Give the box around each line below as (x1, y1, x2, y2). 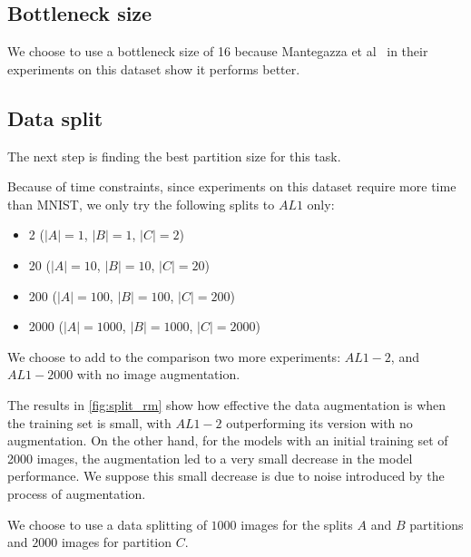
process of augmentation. (7, 484, 146, 503)
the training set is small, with (7, 413, 172, 432)
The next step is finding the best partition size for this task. (7, 146, 341, 165)
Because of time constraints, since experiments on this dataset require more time (7, 177, 456, 196)
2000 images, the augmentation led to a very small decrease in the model (7, 448, 413, 467)
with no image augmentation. (76, 365, 240, 384)
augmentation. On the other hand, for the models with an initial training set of (7, 431, 448, 450)
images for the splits (240, 514, 353, 533)
